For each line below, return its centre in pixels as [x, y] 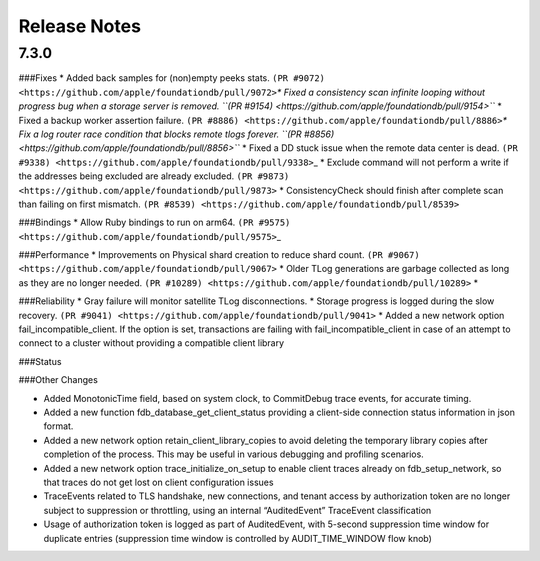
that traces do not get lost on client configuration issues [158, 482]
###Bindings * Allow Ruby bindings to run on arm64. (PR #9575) [154, 222]
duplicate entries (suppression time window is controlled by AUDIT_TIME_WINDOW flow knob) [237, 538]
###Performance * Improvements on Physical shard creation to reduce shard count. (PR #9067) [219, 255]
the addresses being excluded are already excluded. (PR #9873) [154, 176]
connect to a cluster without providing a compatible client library [151, 343]
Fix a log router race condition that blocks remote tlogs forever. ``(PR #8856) [176, 134]
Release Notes [80, 26]
